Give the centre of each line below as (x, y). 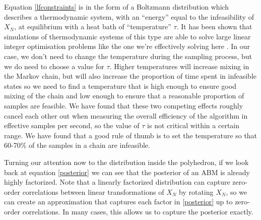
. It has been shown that (214, 26)
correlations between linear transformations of (93, 191)
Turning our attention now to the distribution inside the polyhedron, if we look (126, 162)
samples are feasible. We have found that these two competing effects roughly (124, 105)
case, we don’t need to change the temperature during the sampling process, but (128, 56)
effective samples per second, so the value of (72, 125)
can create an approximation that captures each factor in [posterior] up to (118, 202)
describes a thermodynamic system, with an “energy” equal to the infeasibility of (129, 16)
